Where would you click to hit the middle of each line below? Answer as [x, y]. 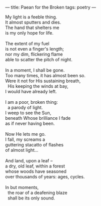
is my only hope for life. [29, 33]
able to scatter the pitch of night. [39, 59]
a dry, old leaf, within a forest [35, 166]
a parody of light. [25, 108]
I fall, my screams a [25, 139]
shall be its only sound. [31, 198]
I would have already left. [31, 91]
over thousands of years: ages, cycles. [45, 177]
